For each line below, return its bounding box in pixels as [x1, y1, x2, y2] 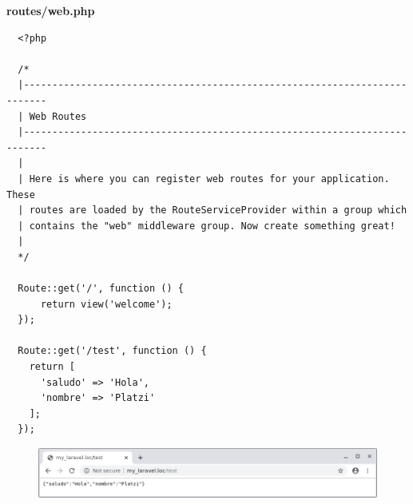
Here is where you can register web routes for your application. [29, 173, 390, 185]
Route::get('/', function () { [18, 283, 184, 295]
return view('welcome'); [40, 298, 173, 310]
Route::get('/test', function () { [18, 345, 207, 357]
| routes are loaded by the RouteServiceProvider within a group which [18, 204, 407, 216]
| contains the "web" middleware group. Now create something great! [18, 220, 395, 232]
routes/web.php [6, 2, 95, 18]
